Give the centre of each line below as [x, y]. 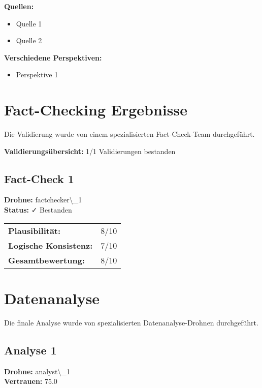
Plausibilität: [35, 230]
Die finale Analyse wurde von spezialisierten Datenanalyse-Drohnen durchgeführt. [131, 322]
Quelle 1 [29, 23]
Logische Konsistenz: [51, 245]
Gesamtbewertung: [46, 260]
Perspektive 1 [37, 74]
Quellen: [19, 6]
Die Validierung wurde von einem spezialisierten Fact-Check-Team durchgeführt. [129, 134]
